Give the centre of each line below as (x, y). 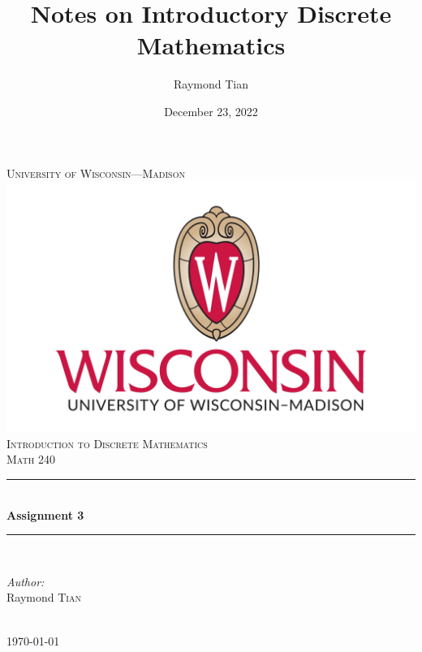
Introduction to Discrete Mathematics (107, 443)
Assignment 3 (45, 514)
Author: (26, 581)
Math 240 (31, 459)
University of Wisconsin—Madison (96, 173)
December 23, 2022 (211, 111)
